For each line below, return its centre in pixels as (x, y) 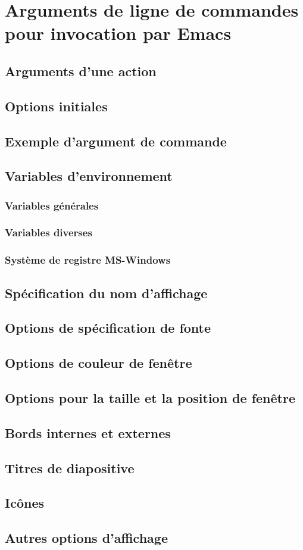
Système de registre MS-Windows (88, 260)
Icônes (24, 503)
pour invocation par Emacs (118, 33)
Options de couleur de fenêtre (99, 363)
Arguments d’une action (81, 71)
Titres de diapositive (70, 468)
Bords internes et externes (88, 432)
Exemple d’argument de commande (116, 141)
